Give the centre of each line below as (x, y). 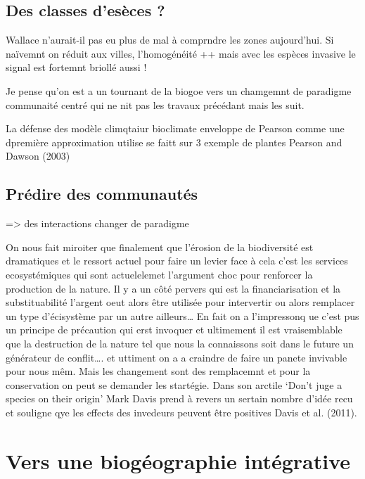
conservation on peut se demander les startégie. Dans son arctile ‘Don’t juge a (174, 384)
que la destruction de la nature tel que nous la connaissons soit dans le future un (180, 343)
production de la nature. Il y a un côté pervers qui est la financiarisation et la (173, 288)
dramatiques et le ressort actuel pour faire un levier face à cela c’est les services (177, 261)
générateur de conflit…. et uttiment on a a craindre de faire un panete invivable (177, 357)
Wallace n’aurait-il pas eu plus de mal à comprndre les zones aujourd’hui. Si (170, 40)
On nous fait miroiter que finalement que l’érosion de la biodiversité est (160, 247)
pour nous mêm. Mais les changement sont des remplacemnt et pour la (158, 371)
